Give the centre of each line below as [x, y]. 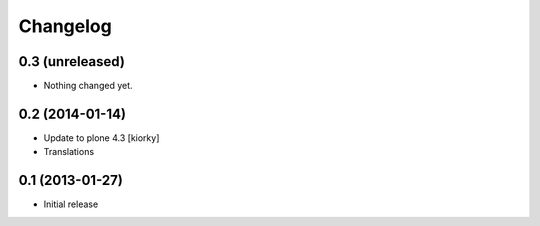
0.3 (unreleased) [71, 61]
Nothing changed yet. [88, 86]
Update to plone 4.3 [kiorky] [101, 137]
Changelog [65, 26]
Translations [69, 152]
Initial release [71, 204]
